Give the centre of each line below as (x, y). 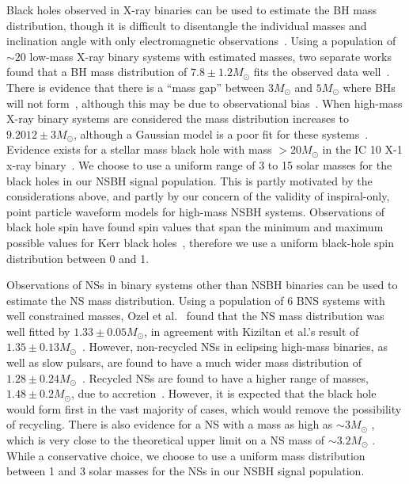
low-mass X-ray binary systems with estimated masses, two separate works (210, 56)
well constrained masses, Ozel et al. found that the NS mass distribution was (195, 316)
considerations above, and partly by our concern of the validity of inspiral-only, (198, 196)
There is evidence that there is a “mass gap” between (136, 87)
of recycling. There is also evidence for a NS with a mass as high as (170, 424)
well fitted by (38, 331)
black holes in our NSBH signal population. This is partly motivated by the (189, 180)
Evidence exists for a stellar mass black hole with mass (139, 149)
